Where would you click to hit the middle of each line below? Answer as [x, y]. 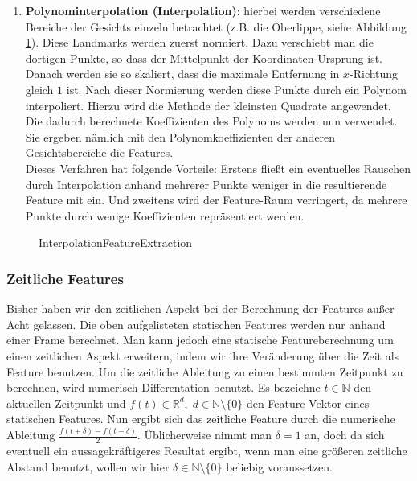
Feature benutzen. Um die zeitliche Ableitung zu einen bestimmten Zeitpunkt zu [205, 371]
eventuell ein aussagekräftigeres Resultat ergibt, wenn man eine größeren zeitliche [207, 451]
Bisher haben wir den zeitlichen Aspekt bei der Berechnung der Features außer [200, 308]
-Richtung [374, 74]
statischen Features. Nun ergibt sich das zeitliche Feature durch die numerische [201, 419]
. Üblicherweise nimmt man [204, 435]
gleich [39, 89]
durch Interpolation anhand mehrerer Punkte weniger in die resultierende [206, 184]
